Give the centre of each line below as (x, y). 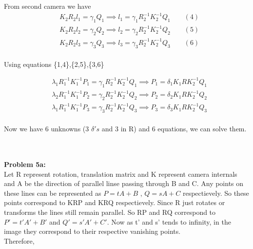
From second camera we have (48, 6)
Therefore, (19, 240)
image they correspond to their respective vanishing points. (92, 231)
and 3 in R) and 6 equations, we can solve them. (174, 129)
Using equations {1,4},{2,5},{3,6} (54, 64)
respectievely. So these (216, 193)
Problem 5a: (25, 164)
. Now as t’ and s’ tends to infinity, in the (169, 221)
